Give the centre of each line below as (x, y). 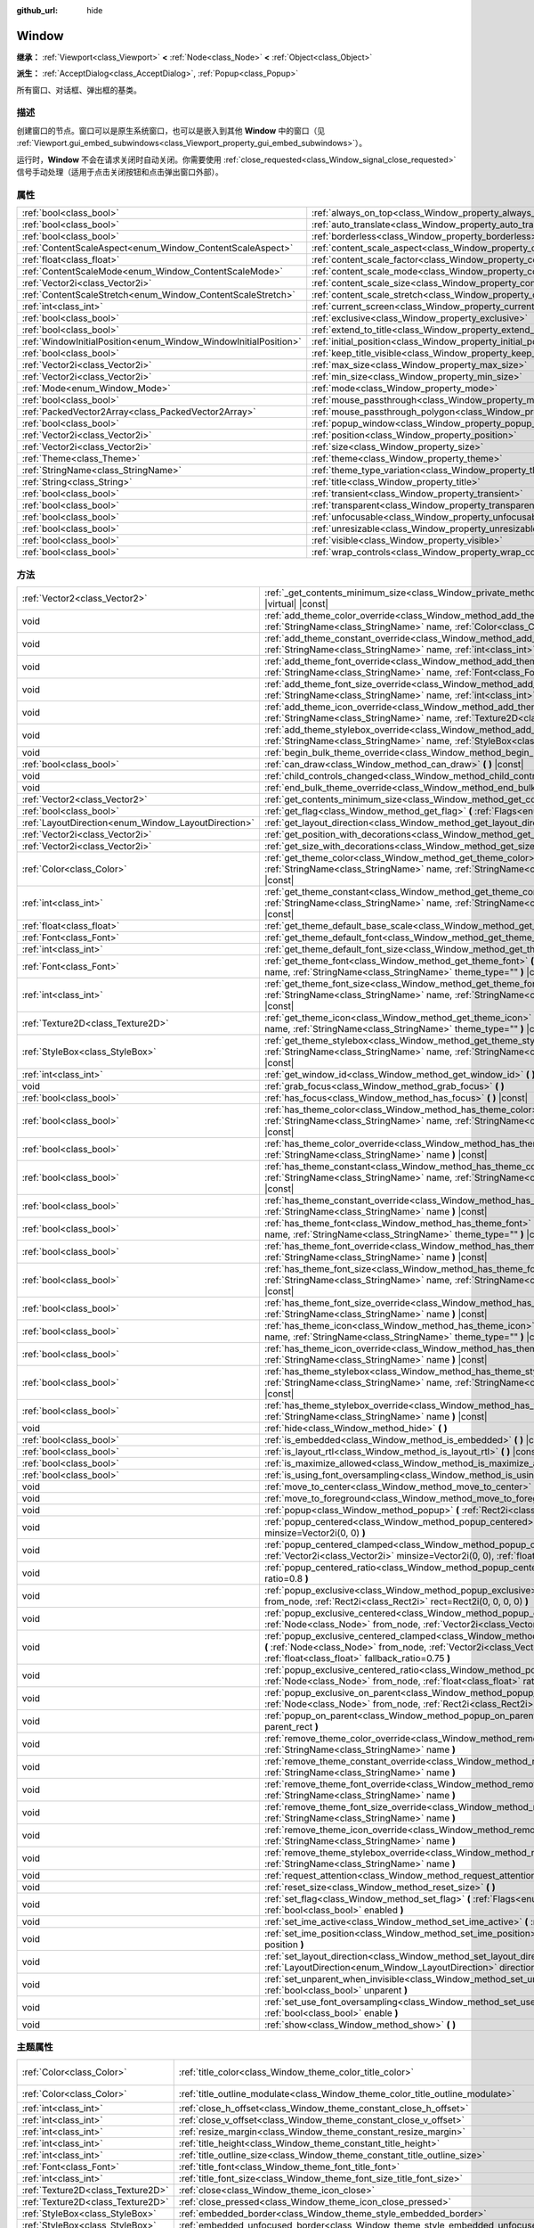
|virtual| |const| (296, 603)
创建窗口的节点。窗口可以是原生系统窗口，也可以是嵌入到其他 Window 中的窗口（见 (171, 130)
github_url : (37, 10)
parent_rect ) (291, 1726)
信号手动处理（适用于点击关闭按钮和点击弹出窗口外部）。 (120, 172)
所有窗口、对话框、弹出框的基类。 (79, 90)
